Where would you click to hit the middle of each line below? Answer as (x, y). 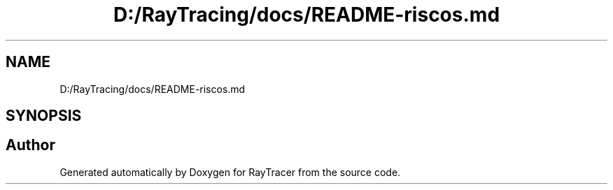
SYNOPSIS (44, 116)
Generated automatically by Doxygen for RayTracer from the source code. (230, 172)
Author (30, 145)
